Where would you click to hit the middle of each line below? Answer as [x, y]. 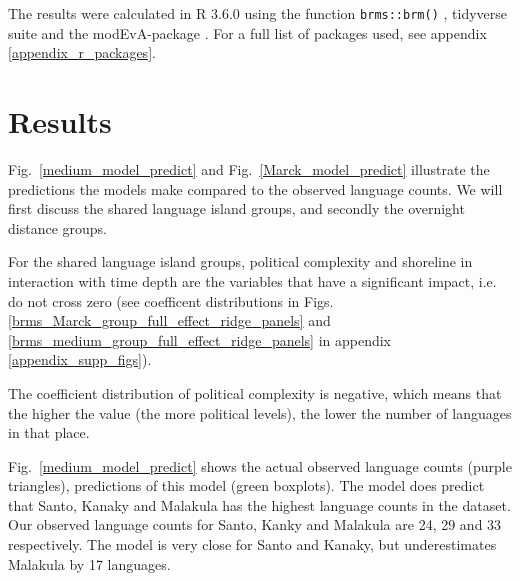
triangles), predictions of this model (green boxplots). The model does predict [246, 485]
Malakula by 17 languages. [89, 563]
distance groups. [57, 227]
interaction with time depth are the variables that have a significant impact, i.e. [252, 280]
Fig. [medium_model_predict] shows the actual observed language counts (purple [260, 465]
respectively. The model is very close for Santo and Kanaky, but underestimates [252, 544]
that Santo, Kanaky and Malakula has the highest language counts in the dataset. [259, 504]
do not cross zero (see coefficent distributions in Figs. [171, 300]
